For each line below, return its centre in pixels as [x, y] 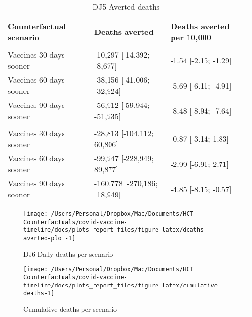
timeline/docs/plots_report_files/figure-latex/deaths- [115, 230]
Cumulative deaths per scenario [70, 309]
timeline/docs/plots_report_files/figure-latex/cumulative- [122, 285]
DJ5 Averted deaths [126, 7]
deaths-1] [39, 294]
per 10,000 [191, 37]
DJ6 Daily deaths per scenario [68, 253]
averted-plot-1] [49, 238]
